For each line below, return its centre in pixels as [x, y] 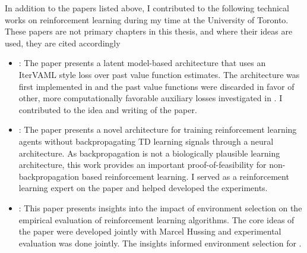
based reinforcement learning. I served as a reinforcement [185, 176]
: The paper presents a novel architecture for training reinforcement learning [158, 129]
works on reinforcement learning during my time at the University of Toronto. [147, 19]
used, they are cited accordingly [63, 43]
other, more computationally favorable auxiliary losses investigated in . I [151, 98]
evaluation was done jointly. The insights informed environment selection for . [160, 243]
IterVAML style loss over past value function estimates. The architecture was [159, 74]
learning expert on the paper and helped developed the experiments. [143, 188]
